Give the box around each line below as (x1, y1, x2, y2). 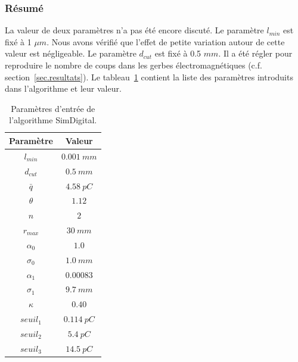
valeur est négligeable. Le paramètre (5, 47, 136, 60)
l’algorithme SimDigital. (9, 114, 97, 126)
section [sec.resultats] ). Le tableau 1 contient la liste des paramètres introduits (5, 70, 293, 83)
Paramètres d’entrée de (11, 102, 95, 114)
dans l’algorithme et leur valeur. (5, 82, 122, 95)
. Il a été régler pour (218, 47, 293, 60)
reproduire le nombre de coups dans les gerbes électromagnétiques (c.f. (5, 59, 262, 71)
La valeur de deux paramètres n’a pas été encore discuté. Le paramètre (5, 24, 264, 36)
